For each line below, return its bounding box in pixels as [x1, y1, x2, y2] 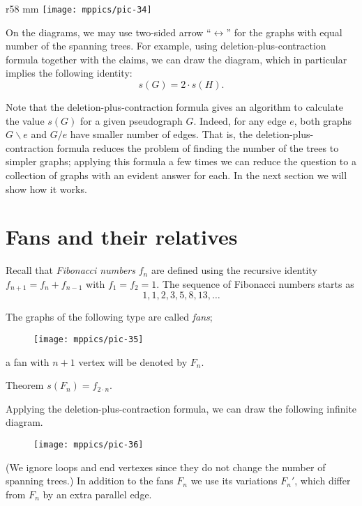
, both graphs [294, 113, 352, 128]
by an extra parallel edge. [43, 486, 152, 501]
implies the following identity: [6, 66, 133, 80]
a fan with [6, 354, 50, 369]
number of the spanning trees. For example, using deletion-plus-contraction [6, 38, 326, 53]
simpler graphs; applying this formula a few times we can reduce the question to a [6, 154, 356, 169]
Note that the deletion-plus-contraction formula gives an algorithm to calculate [6, 100, 344, 114]
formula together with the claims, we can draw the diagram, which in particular [6, 52, 347, 66]
